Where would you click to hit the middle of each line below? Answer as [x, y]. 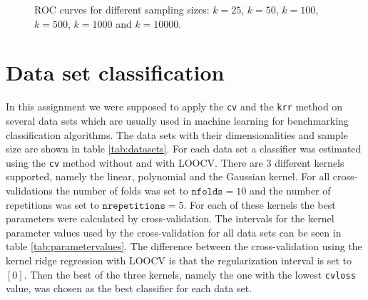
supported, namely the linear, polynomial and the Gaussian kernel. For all [168, 176]
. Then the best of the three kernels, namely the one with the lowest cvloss [190, 274]
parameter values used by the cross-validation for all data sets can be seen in [174, 232]
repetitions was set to [52, 204]
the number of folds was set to [122, 190]
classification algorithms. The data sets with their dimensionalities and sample [177, 134]
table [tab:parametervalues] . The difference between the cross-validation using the [184, 246]
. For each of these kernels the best [260, 204]
